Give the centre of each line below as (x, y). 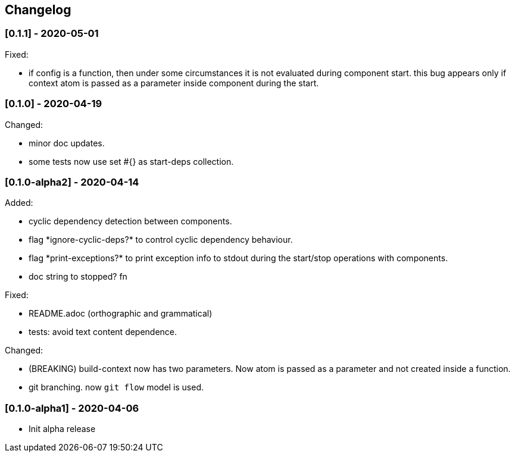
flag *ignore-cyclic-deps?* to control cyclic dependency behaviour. (161, 240)
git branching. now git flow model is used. (116, 387)
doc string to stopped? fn (78, 277)
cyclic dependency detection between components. (130, 221)
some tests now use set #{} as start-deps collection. (131, 161)
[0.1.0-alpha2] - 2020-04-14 (72, 182)
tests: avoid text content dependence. (103, 332)
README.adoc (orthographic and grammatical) (121, 314)
